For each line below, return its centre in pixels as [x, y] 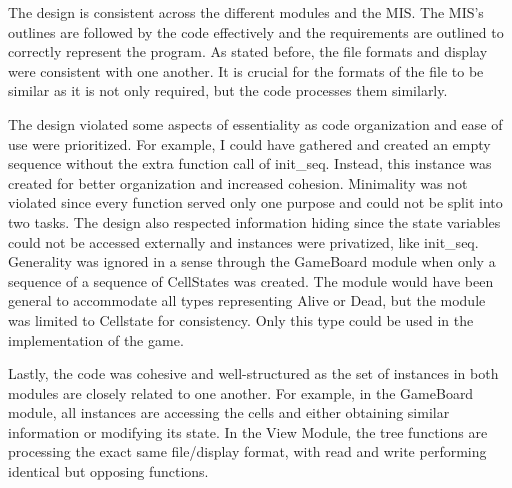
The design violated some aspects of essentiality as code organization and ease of [255, 123]
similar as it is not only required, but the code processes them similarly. [228, 90]
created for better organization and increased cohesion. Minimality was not [238, 182]
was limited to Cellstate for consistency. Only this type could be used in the [241, 319]
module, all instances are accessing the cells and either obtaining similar [229, 412]
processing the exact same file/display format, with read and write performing [247, 451]
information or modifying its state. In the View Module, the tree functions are [248, 431]
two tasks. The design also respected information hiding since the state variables [254, 221]
